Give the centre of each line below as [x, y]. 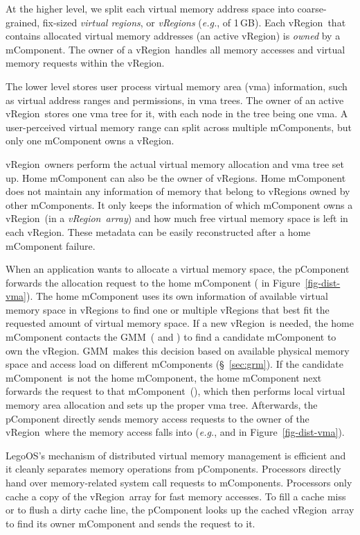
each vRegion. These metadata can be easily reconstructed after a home [158, 231]
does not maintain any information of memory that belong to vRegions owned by [178, 191]
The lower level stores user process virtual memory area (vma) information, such [177, 86]
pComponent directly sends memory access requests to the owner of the [157, 418]
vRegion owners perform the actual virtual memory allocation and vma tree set [175, 163]
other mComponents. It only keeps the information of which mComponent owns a [179, 204]
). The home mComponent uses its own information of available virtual [177, 296]
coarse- [312, 8]
